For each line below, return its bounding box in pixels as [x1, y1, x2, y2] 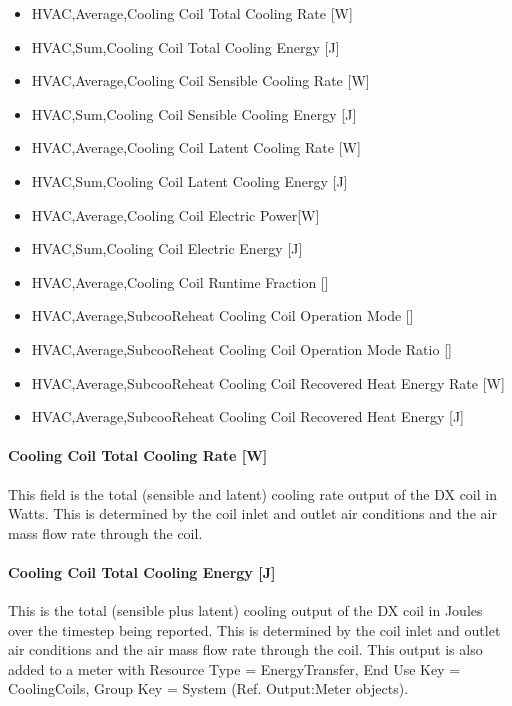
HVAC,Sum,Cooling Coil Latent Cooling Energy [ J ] [31, 170, 348, 191]
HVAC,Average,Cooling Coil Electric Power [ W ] [31, 204, 320, 225]
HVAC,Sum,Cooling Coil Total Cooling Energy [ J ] [31, 36, 340, 57]
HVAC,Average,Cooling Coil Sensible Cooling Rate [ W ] [31, 70, 370, 91]
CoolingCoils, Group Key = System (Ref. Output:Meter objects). [8, 678, 409, 699]
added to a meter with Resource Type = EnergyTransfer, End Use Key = [8, 658, 461, 679]
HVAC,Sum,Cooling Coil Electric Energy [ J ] [31, 238, 303, 259]
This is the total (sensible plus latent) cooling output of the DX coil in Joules [8, 600, 483, 621]
